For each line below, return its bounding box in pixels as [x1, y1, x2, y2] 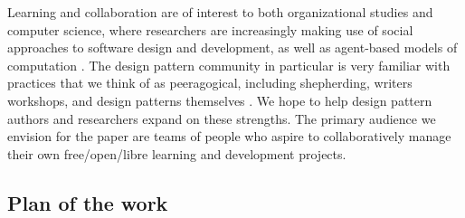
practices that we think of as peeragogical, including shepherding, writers [7, 73, 413, 92]
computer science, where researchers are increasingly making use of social [7, 20, 413, 39]
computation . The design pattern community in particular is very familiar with [7, 55, 451, 74]
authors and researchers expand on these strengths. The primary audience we [7, 109, 436, 128]
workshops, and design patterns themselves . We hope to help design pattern [7, 90, 432, 109]
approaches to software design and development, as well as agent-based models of [7, 38, 458, 57]
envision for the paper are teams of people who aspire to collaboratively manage [7, 127, 451, 146]
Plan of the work [7, 188, 168, 216]
